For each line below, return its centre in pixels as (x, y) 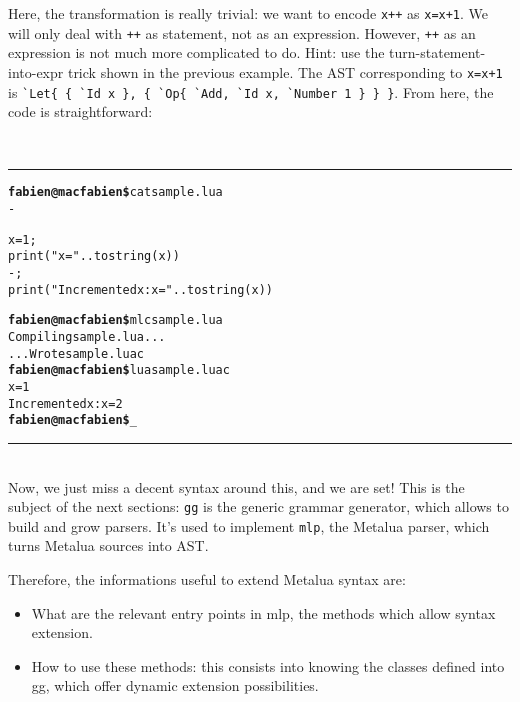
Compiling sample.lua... (87, 337)
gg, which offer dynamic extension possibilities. (175, 685)
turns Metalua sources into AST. (108, 545)
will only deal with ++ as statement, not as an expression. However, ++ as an (242, 32)
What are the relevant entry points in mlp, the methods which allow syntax (263, 612)
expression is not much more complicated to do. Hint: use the (196, 52)
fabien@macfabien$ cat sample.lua (115, 192)
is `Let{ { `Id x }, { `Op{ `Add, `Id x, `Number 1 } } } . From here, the (251, 91)
